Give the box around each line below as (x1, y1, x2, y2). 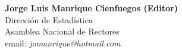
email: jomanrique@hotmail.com (5, 36, 121, 49)
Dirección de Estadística (5, 13, 93, 26)
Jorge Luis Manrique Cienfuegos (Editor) (5, 2, 178, 14)
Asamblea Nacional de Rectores (5, 25, 120, 38)
